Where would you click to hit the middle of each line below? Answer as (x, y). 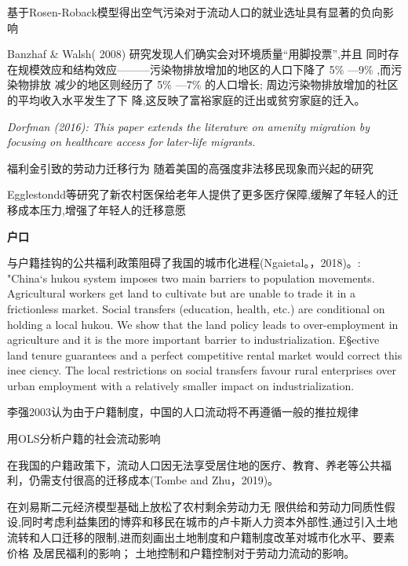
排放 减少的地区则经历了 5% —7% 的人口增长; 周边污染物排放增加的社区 (213, 84)
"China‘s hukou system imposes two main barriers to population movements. (191, 278)
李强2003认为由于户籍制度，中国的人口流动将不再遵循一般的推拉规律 (183, 412)
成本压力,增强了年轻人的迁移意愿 (102, 209)
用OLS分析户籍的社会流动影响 (84, 438)
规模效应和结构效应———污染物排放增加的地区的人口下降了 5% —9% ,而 (204, 69)
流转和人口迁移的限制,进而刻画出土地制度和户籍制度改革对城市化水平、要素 (201, 537)
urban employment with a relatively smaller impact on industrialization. (181, 385)
